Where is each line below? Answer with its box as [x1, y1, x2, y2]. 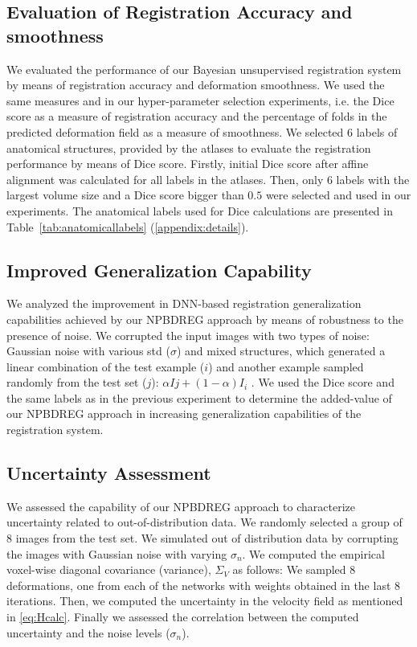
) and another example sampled [208, 358, 364, 375]
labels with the [336, 170, 410, 187]
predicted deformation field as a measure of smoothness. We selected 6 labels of [6, 123, 398, 140]
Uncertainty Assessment [6, 461, 211, 485]
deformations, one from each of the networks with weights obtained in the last [6, 576, 391, 593]
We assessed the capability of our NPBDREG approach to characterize [6, 498, 355, 514]
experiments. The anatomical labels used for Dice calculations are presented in [6, 202, 393, 219]
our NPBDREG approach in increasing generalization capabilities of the [6, 405, 362, 422]
